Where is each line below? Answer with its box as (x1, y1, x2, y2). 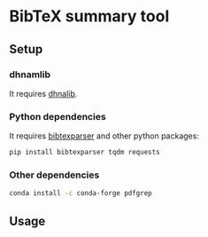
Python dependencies (9, 110, 106, 122)
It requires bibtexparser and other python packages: (9, 130, 199, 141)
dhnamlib (9, 68, 51, 81)
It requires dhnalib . (9, 88, 78, 99)
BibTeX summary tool (9, 6, 170, 27)
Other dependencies (9, 169, 100, 181)
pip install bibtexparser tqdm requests (9, 148, 161, 157)
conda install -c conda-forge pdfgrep (9, 189, 152, 198)
